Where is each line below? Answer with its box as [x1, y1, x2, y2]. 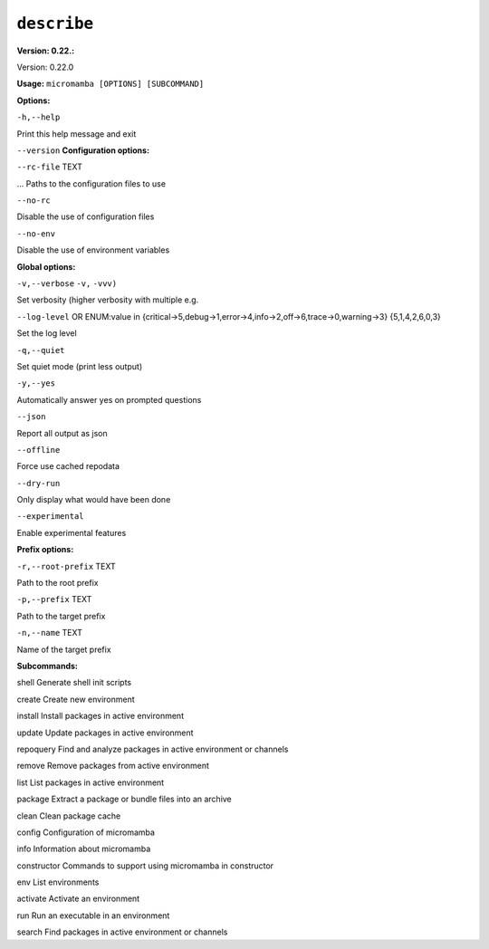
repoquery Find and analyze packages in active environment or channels [16, 743, 289, 754]
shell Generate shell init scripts [16, 677, 131, 688]
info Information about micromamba [16, 843, 151, 855]
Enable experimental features [16, 527, 127, 538]
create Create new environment [16, 694, 135, 705]
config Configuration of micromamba [16, 827, 156, 838]
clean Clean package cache [16, 810, 121, 821]
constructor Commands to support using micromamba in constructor [16, 860, 274, 871]
